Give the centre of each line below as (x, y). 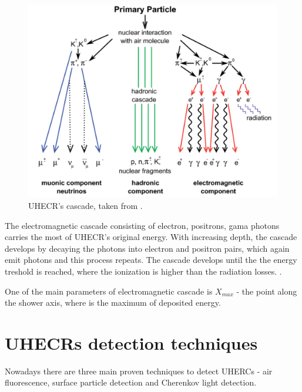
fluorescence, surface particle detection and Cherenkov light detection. (131, 382)
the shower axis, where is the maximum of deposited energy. (113, 303)
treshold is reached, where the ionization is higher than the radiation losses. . (143, 271)
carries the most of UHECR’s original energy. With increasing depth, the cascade (151, 237)
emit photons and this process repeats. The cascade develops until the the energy (151, 260)
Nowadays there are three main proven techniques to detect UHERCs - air (139, 371)
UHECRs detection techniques (131, 342)
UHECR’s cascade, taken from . (85, 205)
